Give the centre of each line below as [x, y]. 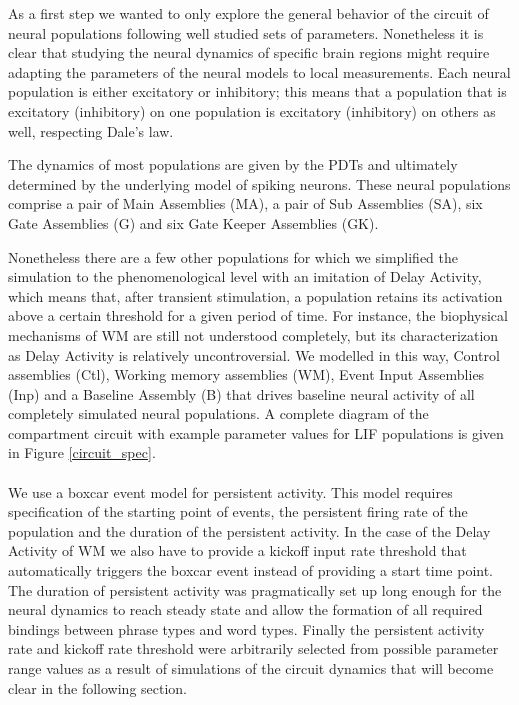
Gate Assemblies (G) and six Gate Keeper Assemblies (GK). [193, 222]
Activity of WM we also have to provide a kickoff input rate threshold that [237, 550]
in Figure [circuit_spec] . [82, 452]
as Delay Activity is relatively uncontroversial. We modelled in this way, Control [254, 354]
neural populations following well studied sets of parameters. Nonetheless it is [246, 32]
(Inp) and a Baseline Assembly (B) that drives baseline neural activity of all [241, 393]
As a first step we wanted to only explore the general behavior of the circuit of [248, 13]
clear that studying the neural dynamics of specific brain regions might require [249, 52]
